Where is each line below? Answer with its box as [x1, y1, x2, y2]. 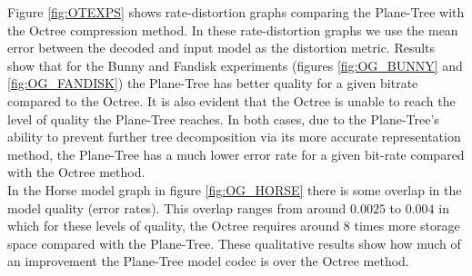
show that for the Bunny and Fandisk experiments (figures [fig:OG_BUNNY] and [7, 55, 463, 74]
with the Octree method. [7, 163, 146, 182]
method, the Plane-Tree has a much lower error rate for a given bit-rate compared [7, 144, 465, 163]
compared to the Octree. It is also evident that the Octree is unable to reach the [7, 91, 456, 110]
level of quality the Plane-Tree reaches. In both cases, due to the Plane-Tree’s [7, 109, 439, 128]
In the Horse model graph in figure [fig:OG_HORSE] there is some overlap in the [7, 180, 462, 199]
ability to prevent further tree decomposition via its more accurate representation [7, 127, 461, 146]
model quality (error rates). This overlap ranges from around [7, 198, 346, 217]
